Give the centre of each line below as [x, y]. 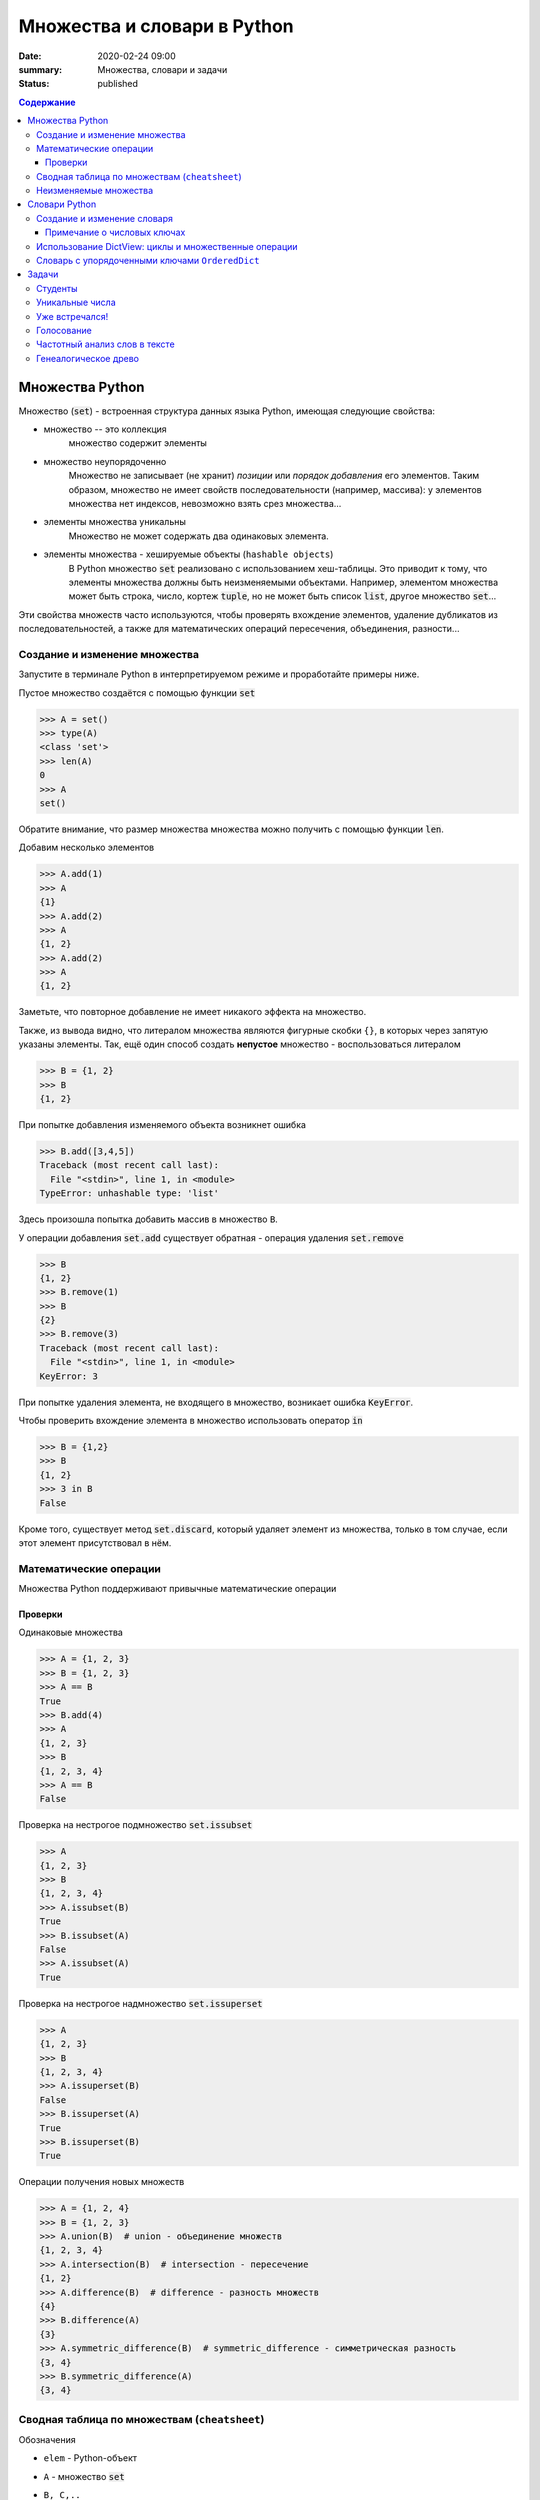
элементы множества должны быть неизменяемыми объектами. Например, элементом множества [283, 582]
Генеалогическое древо [88, 358]
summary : [40, 69]
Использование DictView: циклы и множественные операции [167, 246]
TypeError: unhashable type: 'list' [129, 1193]
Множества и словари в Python [156, 26]
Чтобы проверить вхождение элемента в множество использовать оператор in [191, 1420]
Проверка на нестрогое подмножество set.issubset [135, 1825]
